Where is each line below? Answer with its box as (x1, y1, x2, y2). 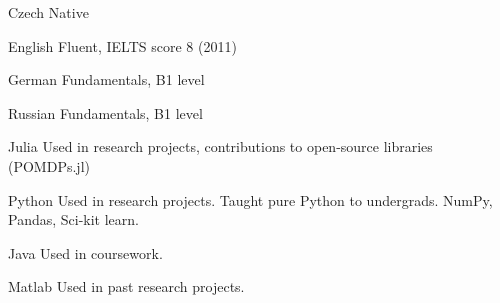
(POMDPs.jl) (8, 155, 90, 176)
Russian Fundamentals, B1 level (8, 102, 203, 123)
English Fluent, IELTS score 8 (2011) (8, 35, 237, 56)
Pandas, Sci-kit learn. (8, 209, 139, 230)
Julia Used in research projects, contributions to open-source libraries (8, 136, 433, 157)
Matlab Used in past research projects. (8, 276, 245, 297)
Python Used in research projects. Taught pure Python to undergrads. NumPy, (8, 189, 493, 210)
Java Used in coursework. (8, 242, 163, 263)
